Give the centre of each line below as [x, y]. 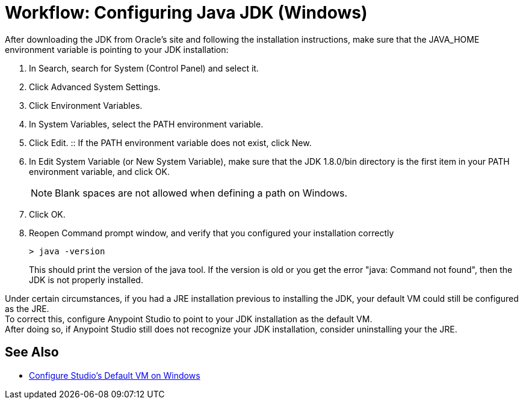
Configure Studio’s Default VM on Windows [115, 375]
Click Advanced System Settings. [95, 87]
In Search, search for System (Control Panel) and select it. [144, 68]
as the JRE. [27, 308]
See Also [32, 352]
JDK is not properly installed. [86, 280]
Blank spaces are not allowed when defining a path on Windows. [201, 193]
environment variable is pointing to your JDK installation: [117, 49]
